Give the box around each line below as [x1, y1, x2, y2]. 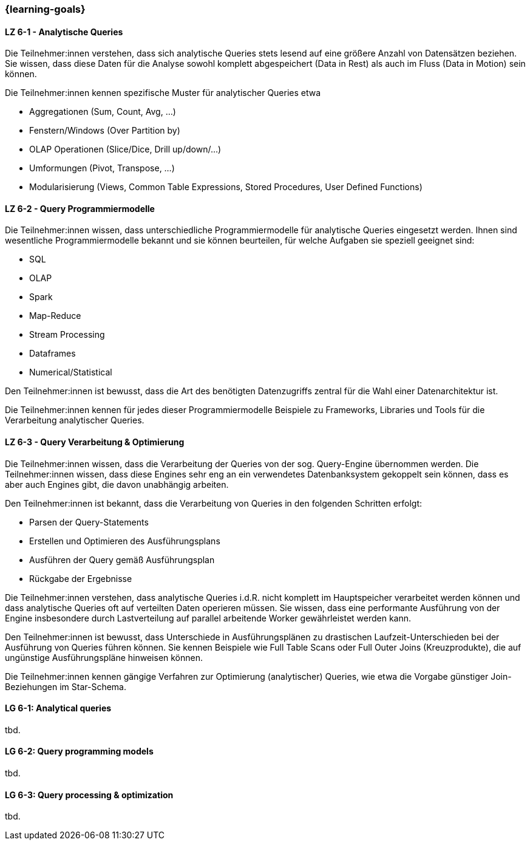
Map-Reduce [29, 310, 81, 321]
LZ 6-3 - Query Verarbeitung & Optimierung [5, 437, 185, 448]
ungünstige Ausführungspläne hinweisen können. [5, 652, 203, 663]
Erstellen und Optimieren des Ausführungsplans [29, 535, 220, 546]
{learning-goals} [5, 3, 86, 15]
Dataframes [29, 348, 76, 359]
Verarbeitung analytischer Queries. [5, 415, 144, 426]
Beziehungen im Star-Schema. [5, 681, 127, 692]
